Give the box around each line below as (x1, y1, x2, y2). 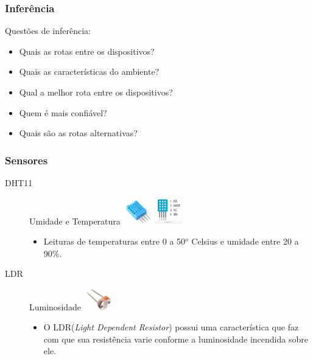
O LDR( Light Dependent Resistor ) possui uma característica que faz (43, 321, 299, 333)
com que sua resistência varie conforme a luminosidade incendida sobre (43, 332, 308, 345)
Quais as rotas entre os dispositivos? (19, 44, 155, 57)
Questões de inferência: (5, 24, 91, 37)
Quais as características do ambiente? (19, 65, 160, 78)
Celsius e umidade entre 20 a (191, 235, 299, 248)
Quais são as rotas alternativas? (19, 127, 138, 139)
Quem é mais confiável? (19, 106, 107, 119)
